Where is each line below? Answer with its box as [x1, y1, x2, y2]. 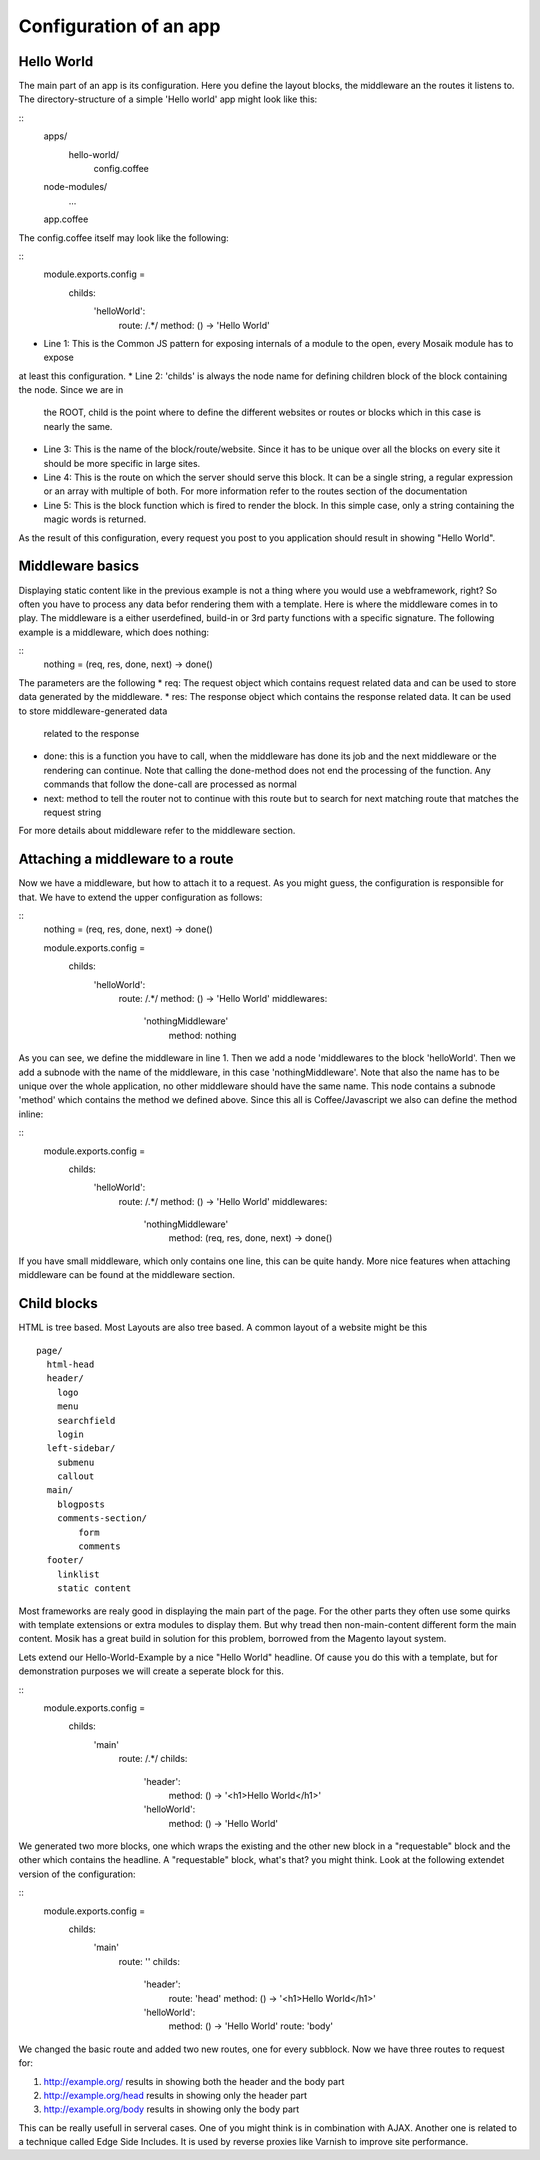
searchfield [56, 1415, 116, 1426]
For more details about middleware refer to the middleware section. [18, 825, 296, 837]
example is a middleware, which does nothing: [18, 626, 210, 638]
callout [56, 1471, 95, 1482]
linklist [56, 1568, 100, 1580]
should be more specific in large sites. [43, 457, 201, 469]
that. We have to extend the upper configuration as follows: [18, 891, 263, 903]
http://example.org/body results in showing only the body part [43, 2103, 300, 2115]
